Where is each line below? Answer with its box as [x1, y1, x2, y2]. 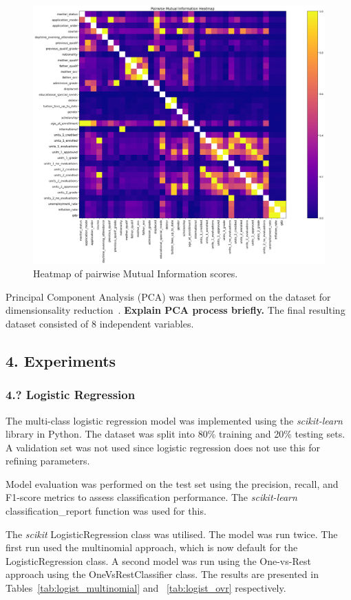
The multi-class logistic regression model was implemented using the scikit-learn [6, 413, 343, 427]
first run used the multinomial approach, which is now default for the [6, 540, 298, 555]
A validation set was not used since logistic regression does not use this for [6, 440, 321, 454]
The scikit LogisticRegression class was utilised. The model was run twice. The [6, 526, 338, 541]
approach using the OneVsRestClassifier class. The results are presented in [6, 567, 319, 581]
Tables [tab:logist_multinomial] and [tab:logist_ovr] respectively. [6, 581, 286, 595]
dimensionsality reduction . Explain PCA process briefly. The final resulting [6, 303, 345, 317]
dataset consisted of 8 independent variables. [6, 316, 194, 330]
